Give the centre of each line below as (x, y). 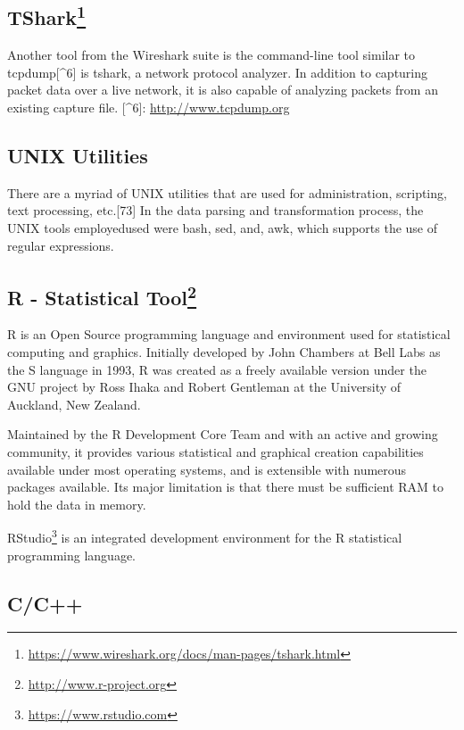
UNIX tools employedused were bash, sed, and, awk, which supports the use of (223, 227)
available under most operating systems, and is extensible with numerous (207, 469)
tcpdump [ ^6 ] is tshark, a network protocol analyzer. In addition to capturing (218, 72)
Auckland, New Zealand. (74, 404)
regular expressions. (61, 245)
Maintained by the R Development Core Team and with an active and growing (223, 434)
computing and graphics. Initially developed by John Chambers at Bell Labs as (224, 351)
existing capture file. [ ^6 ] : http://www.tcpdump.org (149, 107)
